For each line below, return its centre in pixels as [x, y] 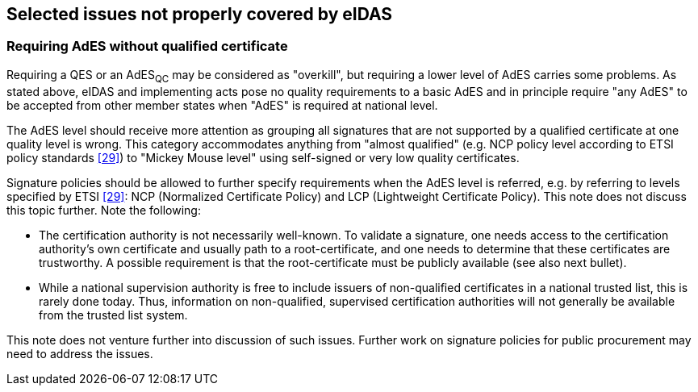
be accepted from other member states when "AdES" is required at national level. [222, 105]
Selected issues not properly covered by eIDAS [200, 14]
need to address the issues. [80, 353]
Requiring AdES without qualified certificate [147, 46]
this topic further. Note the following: [104, 210]
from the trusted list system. [113, 315]
